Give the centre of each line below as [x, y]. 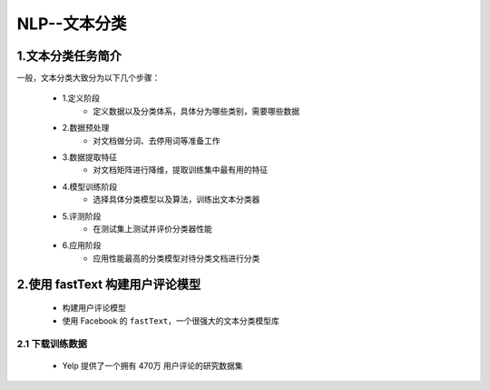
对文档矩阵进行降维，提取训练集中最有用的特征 [180, 170]
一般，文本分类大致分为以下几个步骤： [88, 78]
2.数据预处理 [86, 128]
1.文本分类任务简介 [69, 56]
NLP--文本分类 [72, 24]
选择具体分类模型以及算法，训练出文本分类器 [176, 199]
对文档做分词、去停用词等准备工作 [157, 140]
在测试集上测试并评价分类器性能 [152, 228]
